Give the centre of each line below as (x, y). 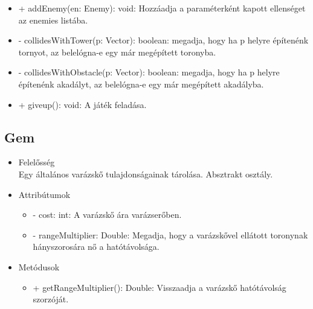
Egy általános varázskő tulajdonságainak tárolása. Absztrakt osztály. (146, 174)
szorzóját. (51, 299)
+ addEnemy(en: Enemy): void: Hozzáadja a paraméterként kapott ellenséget (162, 8)
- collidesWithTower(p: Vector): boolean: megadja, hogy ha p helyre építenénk (163, 40)
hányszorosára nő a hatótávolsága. (96, 247)
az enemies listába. (53, 20)
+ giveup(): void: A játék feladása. (82, 104)
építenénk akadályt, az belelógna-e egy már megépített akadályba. (141, 84)
